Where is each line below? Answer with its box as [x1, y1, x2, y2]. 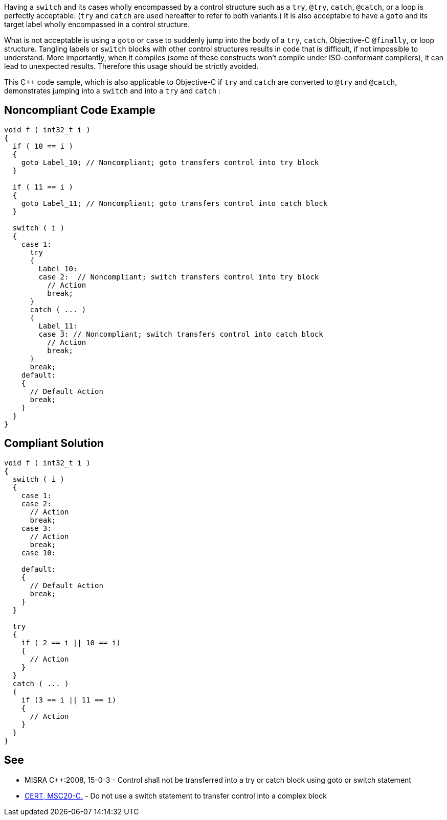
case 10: [21, 548, 56, 557]
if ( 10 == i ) [12, 142, 73, 150]
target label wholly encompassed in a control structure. [4, 20, 190, 29]
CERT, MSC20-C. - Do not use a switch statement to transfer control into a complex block [25, 791, 327, 800]
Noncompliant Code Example [4, 104, 155, 117]
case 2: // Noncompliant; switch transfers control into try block [38, 272, 319, 281]
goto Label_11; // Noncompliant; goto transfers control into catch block [21, 199, 328, 207]
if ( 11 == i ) [12, 182, 73, 191]
